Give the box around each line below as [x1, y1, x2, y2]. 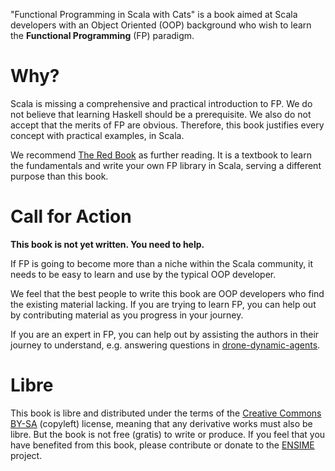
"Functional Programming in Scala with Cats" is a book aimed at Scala [10, 9, 298, 20]
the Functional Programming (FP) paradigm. [10, 30, 195, 41]
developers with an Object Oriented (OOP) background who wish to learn [10, 19, 312, 31]
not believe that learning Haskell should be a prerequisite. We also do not [10, 108, 312, 120]
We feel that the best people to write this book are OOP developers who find [10, 287, 325, 299]
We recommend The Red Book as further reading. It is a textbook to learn [10, 149, 312, 161]
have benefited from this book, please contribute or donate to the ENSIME [10, 439, 315, 451]
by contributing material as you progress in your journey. [10, 309, 244, 321]
